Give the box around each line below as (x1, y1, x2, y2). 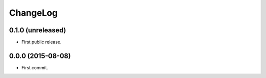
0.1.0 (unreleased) (9, 26, 66, 34)
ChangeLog (9, 7, 58, 18)
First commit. (21, 64, 48, 71)
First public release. (21, 39, 62, 45)
